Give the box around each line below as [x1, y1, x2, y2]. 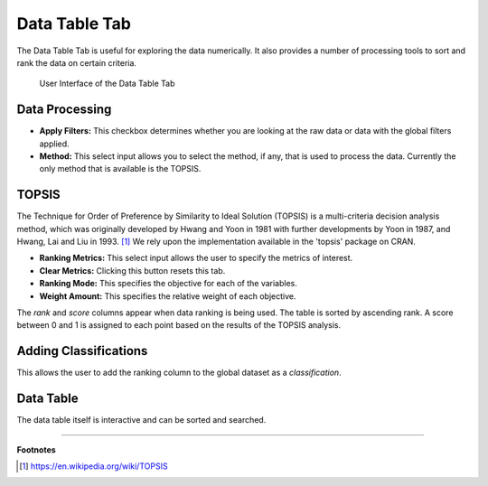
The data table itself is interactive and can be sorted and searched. [16, 415, 267, 425]
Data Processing [16, 102, 112, 117]
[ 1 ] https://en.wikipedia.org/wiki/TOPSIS [19, 461, 168, 472]
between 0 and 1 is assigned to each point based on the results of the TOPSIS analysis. [16, 320, 342, 331]
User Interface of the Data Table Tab [39, 78, 175, 89]
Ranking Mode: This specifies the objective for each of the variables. [39, 278, 298, 289]
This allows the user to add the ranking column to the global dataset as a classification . [16, 367, 343, 379]
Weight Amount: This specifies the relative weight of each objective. [39, 290, 296, 302]
